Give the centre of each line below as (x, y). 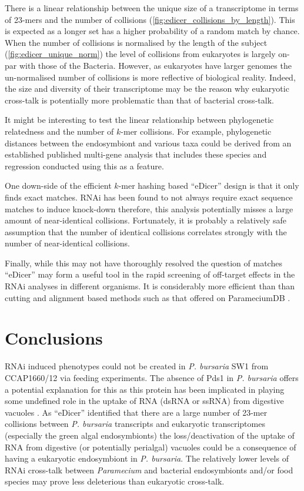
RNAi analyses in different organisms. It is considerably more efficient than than (150, 286)
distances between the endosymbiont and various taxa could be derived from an (148, 143)
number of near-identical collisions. (67, 243)
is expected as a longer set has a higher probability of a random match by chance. (152, 31)
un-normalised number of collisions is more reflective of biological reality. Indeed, (150, 77)
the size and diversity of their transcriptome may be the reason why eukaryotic (147, 88)
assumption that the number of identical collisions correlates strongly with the (146, 231)
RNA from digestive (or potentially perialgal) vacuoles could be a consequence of (151, 447)
